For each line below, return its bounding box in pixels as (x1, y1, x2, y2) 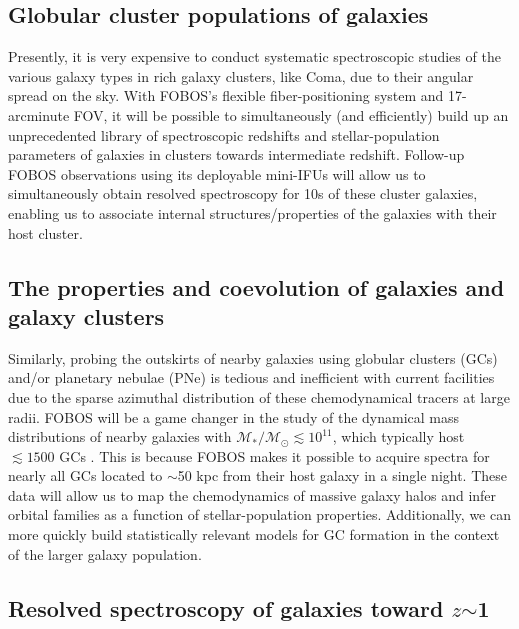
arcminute (8, 104, 70, 125)
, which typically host (332, 426, 465, 447)
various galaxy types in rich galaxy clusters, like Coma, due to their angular (8, 65, 474, 86)
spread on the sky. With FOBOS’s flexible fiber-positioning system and (8, 85, 444, 106)
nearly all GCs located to (8, 465, 163, 486)
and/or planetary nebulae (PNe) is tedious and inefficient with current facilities (8, 367, 495, 388)
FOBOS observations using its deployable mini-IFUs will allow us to (8, 163, 426, 184)
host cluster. (8, 222, 83, 243)
